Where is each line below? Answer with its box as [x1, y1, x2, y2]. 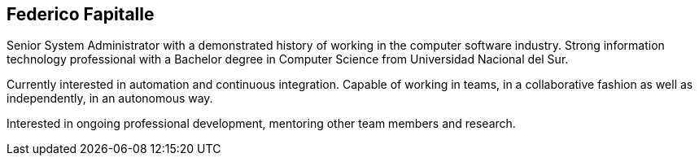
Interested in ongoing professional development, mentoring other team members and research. [7, 116, 516, 131]
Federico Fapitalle [7, 4, 155, 24]
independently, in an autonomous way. [7, 91, 213, 106]
